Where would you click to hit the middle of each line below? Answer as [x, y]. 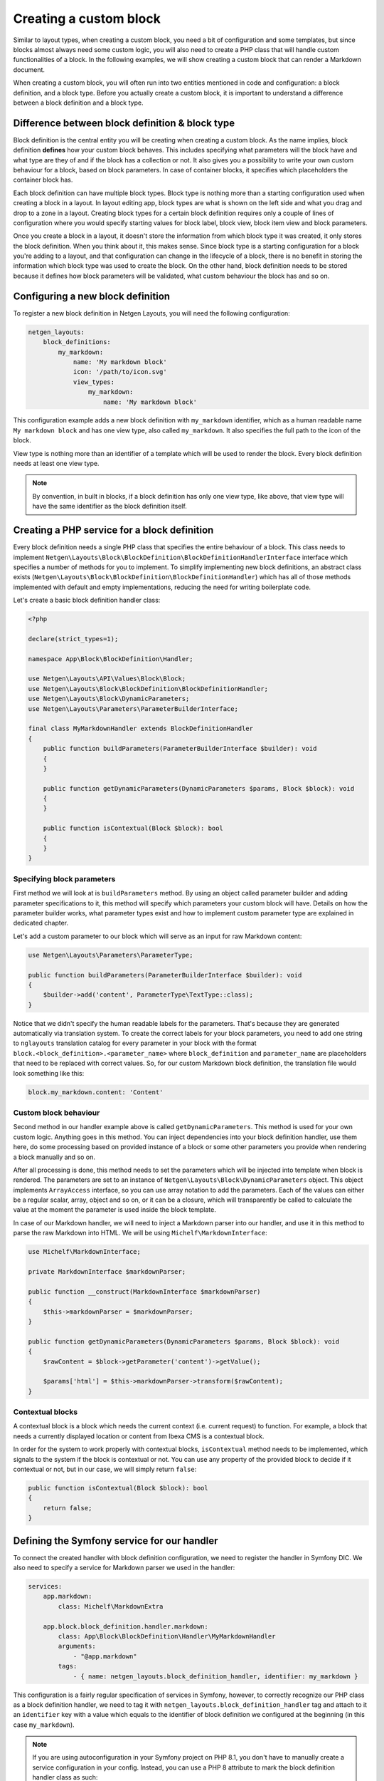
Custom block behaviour [57, 1113]
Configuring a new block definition [92, 296]
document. [29, 69]
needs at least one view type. [56, 464]
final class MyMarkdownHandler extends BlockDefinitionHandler [141, 729]
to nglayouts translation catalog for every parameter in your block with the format [135, 1043]
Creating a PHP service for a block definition [113, 530]
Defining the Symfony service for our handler [116, 1541]
